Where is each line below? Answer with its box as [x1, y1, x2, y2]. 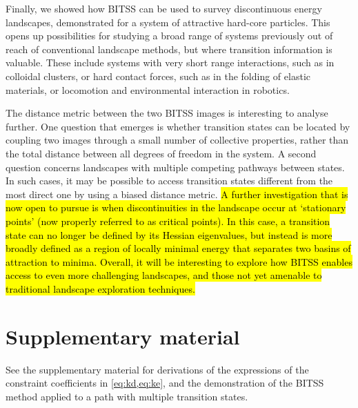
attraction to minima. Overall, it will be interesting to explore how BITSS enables [6, 254, 352, 269]
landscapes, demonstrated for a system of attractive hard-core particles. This [6, 14, 330, 29]
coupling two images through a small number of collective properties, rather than [6, 133, 349, 147]
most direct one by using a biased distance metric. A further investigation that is [6, 186, 348, 201]
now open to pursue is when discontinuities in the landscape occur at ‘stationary [6, 200, 346, 215]
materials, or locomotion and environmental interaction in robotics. [6, 82, 290, 97]
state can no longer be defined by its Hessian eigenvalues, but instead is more [6, 227, 332, 242]
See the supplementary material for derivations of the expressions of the [6, 362, 309, 376]
